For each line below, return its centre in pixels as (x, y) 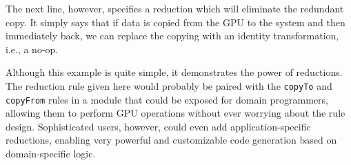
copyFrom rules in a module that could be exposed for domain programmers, (167, 99)
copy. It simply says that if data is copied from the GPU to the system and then (175, 22)
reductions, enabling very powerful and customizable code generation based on (171, 140)
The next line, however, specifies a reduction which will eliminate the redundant (175, 8)
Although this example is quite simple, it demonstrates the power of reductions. (174, 72)
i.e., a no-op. (32, 49)
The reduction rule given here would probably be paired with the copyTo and (169, 85)
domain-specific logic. (51, 154)
